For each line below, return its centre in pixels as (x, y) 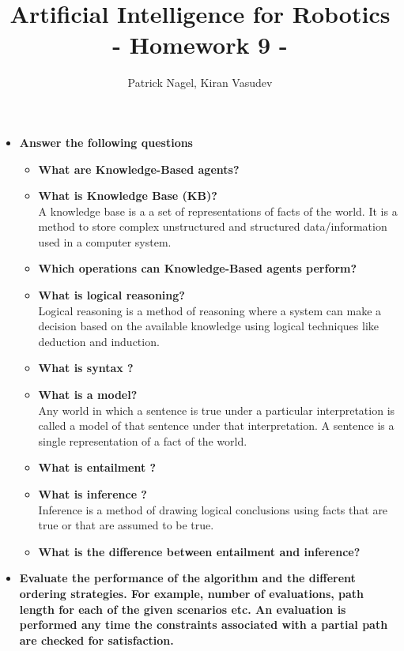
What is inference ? (93, 494)
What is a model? (88, 395)
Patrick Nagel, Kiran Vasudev (200, 83)
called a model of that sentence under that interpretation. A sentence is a (216, 425)
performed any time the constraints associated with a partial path (204, 625)
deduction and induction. (99, 341)
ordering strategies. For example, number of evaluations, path (192, 593)
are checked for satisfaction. (96, 640)
